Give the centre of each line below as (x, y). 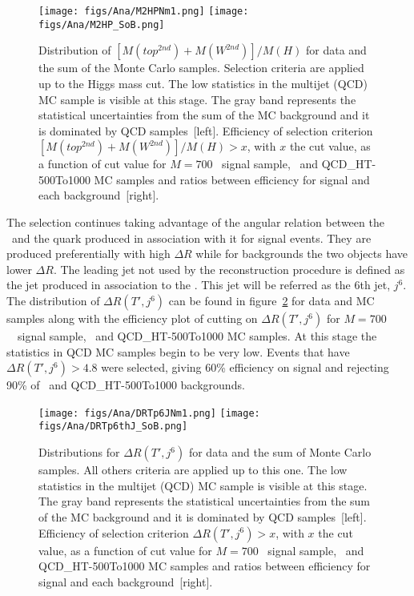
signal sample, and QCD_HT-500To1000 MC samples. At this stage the (197, 336)
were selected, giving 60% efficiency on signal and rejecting (245, 367)
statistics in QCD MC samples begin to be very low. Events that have (178, 351)
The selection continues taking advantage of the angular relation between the (195, 222)
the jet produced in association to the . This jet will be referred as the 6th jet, (199, 285)
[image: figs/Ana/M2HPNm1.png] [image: (144, 11)
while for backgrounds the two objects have (302, 254)
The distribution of (53, 301)
